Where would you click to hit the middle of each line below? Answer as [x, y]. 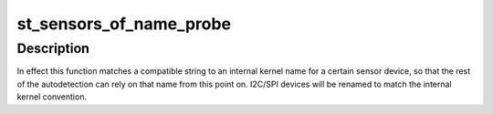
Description [53, 48]
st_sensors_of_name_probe [124, 24]
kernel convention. [52, 97]
